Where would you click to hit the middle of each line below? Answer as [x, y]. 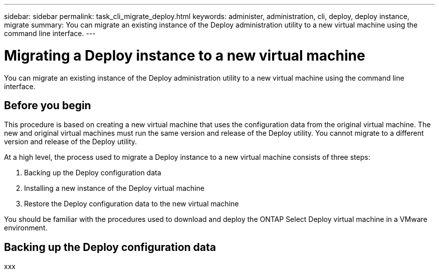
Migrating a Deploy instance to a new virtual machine [185, 55]
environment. [26, 228]
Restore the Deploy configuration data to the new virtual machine [132, 204]
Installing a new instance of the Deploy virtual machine [114, 188]
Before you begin [48, 105]
